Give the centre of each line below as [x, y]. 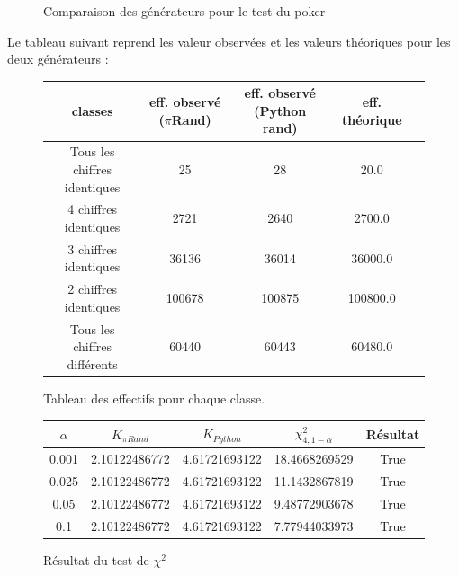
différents [92, 363]
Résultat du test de [96, 559]
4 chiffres [92, 209]
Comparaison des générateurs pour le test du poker [184, 11]
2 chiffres [92, 289]
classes [92, 110]
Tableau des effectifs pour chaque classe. [154, 398]
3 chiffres [92, 248]
